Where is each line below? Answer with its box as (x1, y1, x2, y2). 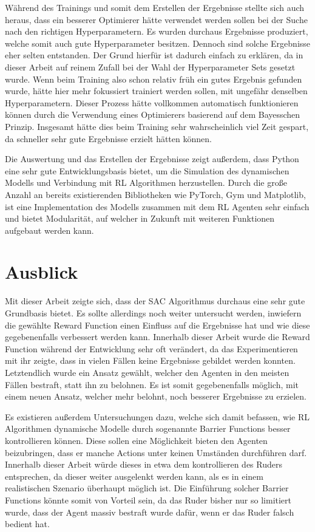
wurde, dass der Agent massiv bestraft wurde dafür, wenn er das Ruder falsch (5, 505, 294, 518)
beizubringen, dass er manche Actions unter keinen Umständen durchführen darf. (5, 446, 307, 459)
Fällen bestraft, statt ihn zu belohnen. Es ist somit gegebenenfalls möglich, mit (5, 378, 299, 390)
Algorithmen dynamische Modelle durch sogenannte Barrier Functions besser (5, 422, 291, 435)
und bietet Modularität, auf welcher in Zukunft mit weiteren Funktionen (5, 212, 275, 225)
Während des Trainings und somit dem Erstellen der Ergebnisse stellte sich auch (5, 1, 305, 13)
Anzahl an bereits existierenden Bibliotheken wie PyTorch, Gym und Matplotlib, (5, 188, 306, 200)
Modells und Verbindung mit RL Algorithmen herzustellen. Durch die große (5, 176, 287, 189)
